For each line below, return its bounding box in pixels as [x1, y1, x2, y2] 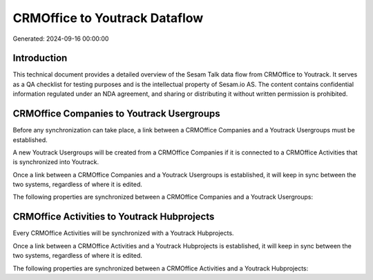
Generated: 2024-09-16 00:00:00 [12, 34, 109, 43]
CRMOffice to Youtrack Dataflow [12, 10, 204, 26]
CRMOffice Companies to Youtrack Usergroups [12, 108, 220, 120]
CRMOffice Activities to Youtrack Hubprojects [12, 211, 215, 223]
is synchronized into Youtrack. [12, 158, 99, 166]
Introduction [12, 52, 68, 64]
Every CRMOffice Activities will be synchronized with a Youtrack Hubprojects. [12, 229, 234, 237]
